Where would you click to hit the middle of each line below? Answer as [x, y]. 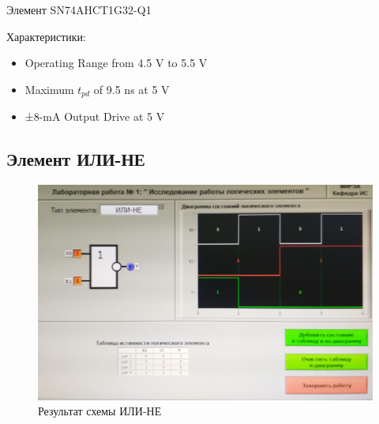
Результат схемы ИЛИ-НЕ [100, 411]
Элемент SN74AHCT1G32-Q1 [79, 9]
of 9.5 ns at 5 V [131, 89]
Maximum [49, 89]
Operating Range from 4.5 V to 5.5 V [116, 63]
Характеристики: [46, 36]
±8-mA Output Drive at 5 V [95, 116]
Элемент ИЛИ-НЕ [76, 159]
